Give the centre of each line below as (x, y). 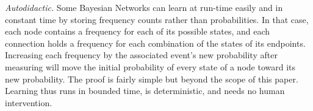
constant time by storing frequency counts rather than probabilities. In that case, (157, 19)
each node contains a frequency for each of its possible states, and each (138, 31)
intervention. (29, 102)
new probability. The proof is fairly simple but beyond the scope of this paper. (152, 79)
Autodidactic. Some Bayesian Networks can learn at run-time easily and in (144, 7)
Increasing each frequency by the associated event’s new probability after (141, 55)
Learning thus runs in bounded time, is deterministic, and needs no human (145, 91)
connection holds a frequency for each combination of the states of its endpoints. (155, 43)
